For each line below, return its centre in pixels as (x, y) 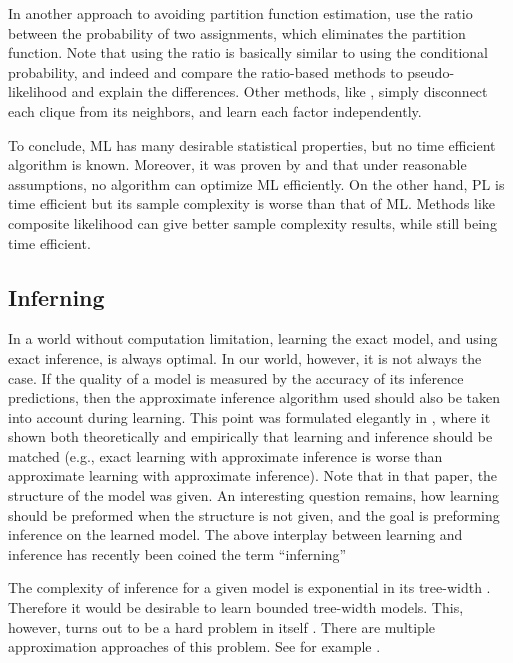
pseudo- (431, 71)
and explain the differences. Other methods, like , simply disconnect (279, 91)
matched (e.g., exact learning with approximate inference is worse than (225, 455)
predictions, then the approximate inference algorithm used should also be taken (254, 397)
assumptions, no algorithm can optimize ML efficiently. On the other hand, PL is (256, 183)
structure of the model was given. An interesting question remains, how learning (253, 495)
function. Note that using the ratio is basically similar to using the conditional (248, 52)
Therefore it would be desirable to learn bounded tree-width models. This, (236, 607)
